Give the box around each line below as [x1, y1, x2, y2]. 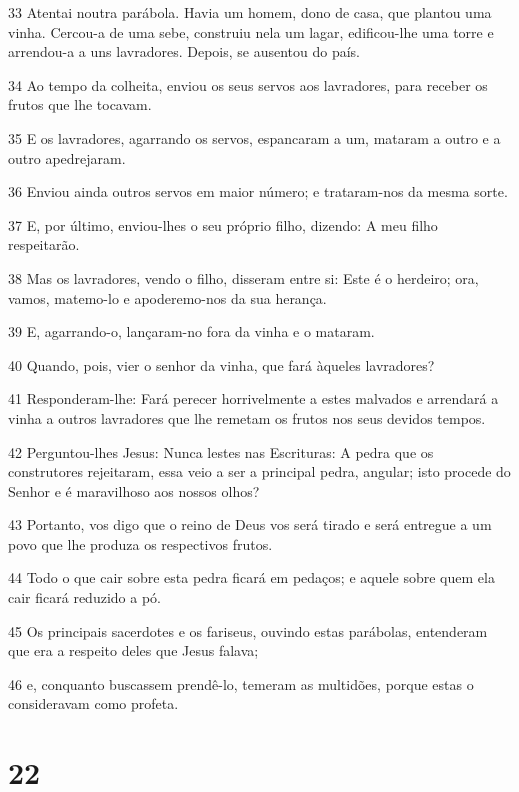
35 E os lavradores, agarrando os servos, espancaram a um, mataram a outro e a [8, 127, 501, 148]
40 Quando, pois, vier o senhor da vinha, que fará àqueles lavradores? [8, 354, 435, 375]
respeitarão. [8, 234, 80, 255]
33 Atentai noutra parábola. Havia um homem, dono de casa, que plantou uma [8, 2, 492, 22]
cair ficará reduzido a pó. [8, 587, 161, 608]
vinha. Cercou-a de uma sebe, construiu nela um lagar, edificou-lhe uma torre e [8, 21, 494, 42]
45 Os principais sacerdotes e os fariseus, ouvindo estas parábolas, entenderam [8, 620, 488, 641]
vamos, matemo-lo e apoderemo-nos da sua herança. [8, 287, 327, 308]
